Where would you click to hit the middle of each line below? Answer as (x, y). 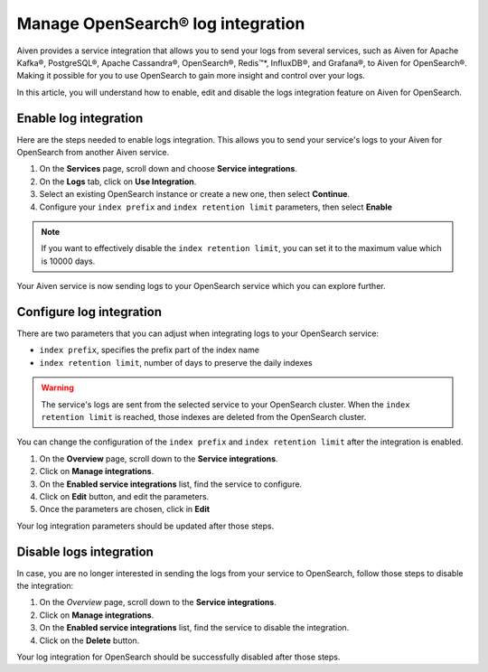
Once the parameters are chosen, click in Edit (125, 509)
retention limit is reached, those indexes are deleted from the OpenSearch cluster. (204, 417)
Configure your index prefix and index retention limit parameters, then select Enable (216, 207)
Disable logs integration (85, 551)
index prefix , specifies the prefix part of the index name (149, 350)
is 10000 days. (68, 261)
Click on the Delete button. (89, 640)
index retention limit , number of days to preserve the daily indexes (176, 362)
